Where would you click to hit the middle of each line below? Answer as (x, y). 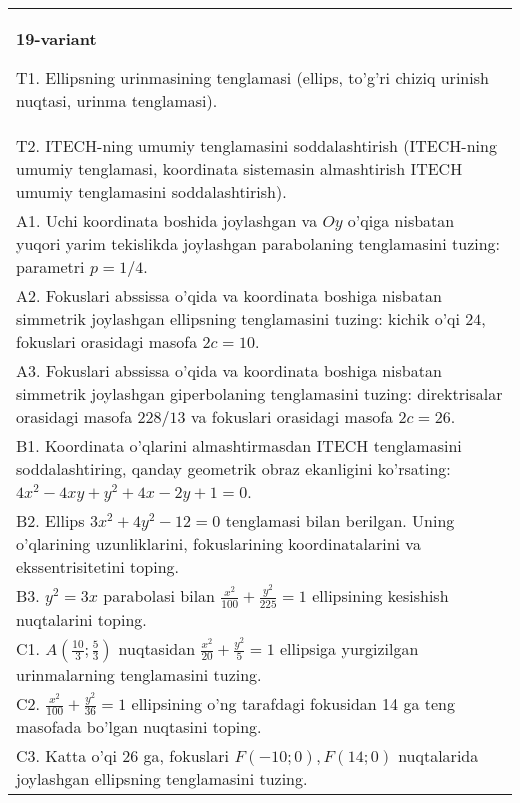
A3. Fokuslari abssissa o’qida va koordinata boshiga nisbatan (229, 370)
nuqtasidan (157, 648)
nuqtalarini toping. (81, 619)
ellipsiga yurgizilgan (349, 648)
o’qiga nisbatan (401, 220)
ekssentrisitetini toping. (97, 566)
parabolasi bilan (159, 595)
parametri (50, 266)
